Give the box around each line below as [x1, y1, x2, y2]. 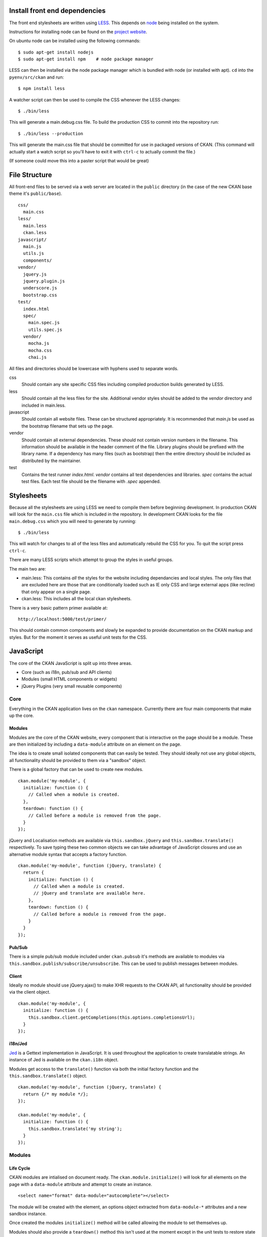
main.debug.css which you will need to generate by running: [9, 518, 136, 524]
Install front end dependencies [9, 6, 106, 15]
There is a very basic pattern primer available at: [9, 605, 108, 611]
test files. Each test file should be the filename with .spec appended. [21, 478, 161, 484]
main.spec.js [28, 320, 60, 326]
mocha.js [28, 340, 49, 346]
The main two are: [9, 566, 46, 571]
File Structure [9, 171, 52, 179]
